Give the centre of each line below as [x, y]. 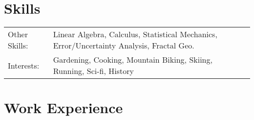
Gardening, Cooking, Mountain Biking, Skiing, [133, 60]
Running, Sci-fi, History [93, 71]
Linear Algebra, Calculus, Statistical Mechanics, [135, 34]
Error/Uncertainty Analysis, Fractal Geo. [124, 46]
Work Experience [63, 108]
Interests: [24, 65]
